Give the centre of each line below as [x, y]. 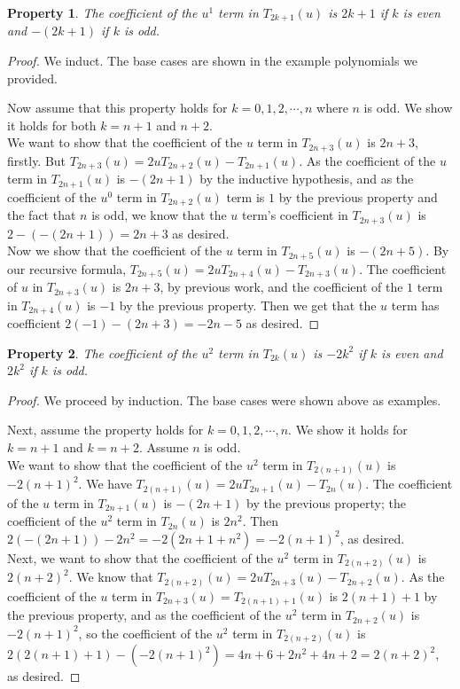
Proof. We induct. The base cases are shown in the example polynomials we [213, 61]
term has [415, 305]
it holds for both [52, 125]
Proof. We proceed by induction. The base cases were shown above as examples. [224, 399]
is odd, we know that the [159, 215]
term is [246, 196]
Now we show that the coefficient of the [115, 251]
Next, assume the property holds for [105, 430]
